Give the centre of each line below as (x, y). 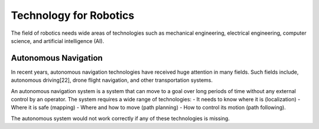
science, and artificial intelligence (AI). (58, 41)
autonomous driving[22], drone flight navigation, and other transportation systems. (112, 80)
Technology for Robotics (73, 15)
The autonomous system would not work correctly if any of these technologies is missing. (120, 118)
